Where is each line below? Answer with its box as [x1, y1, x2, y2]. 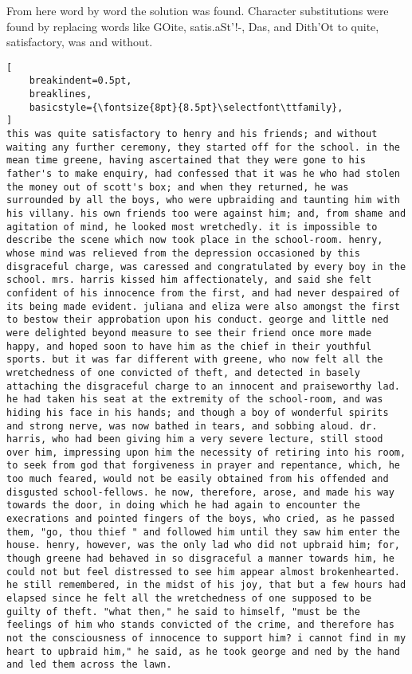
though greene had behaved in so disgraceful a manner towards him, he [6, 553, 394, 565]
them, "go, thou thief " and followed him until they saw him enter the [6, 526, 400, 538]
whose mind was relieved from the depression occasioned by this [6, 247, 360, 259]
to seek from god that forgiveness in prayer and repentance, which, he [6, 460, 400, 472]
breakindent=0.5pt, [29, 75, 132, 87]
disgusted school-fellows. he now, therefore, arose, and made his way [6, 486, 394, 498]
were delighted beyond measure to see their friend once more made [6, 327, 372, 339]
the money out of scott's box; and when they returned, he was [6, 181, 349, 193]
